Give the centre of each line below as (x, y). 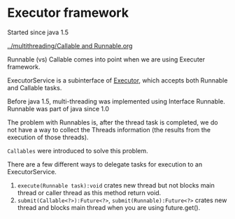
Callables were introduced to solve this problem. (78, 150)
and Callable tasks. (35, 87)
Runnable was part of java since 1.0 (58, 108)
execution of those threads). (48, 137)
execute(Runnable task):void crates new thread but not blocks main (116, 185)
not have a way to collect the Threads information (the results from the (109, 129)
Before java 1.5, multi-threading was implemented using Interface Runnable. (116, 101)
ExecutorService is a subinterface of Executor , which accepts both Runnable (117, 80)
